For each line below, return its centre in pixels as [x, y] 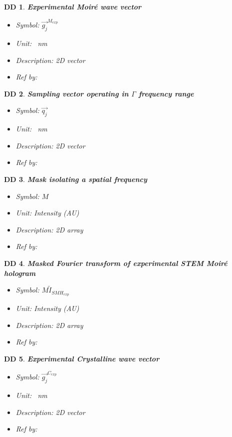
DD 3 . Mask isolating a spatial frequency [76, 179]
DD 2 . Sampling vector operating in [66, 93]
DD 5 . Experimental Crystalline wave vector [82, 359]
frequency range [166, 93]
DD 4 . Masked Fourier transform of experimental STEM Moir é [116, 263]
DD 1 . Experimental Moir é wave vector [73, 6]
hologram [20, 273]
